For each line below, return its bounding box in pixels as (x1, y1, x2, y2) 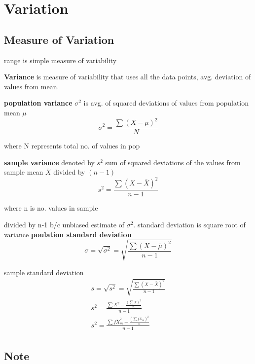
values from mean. (4, 81, 59, 91)
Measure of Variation (4, 32, 114, 47)
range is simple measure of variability (4, 55, 117, 65)
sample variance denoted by (4, 157, 95, 167)
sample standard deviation (4, 267, 84, 277)
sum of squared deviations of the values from (105, 157, 241, 167)
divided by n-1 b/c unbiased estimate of (4, 219, 124, 230)
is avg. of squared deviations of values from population (83, 98, 249, 108)
